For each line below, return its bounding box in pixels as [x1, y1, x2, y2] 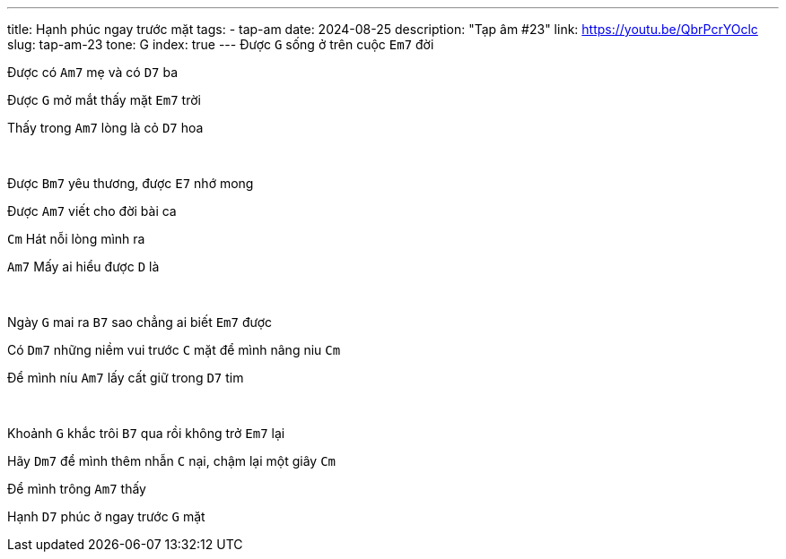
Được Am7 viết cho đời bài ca [7, 203, 177, 219]
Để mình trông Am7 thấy [7, 481, 146, 496]
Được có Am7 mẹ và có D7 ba [7, 64, 179, 80]
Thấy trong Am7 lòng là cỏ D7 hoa [7, 120, 204, 135]
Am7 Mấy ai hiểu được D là [7, 259, 160, 274]
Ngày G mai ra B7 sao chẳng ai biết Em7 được [7, 314, 273, 330]
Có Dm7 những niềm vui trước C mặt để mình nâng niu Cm [7, 342, 341, 357]
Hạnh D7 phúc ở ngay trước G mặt [7, 509, 205, 524]
